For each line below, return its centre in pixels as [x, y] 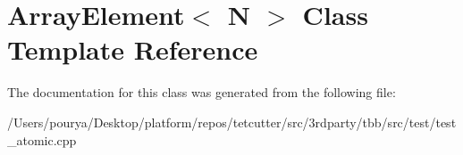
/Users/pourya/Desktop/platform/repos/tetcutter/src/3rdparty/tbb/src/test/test [232, 122]
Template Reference [133, 49]
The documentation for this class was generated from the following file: [202, 92]
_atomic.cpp [42, 139]
